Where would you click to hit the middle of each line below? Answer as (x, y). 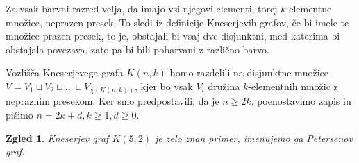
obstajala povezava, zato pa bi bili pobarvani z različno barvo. (137, 49)
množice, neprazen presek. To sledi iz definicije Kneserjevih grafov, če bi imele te (177, 22)
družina (224, 86)
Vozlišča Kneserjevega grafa (64, 72)
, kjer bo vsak (164, 86)
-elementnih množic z (293, 86)
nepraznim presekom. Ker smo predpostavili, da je (112, 101)
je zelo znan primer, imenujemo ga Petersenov (254, 138)
